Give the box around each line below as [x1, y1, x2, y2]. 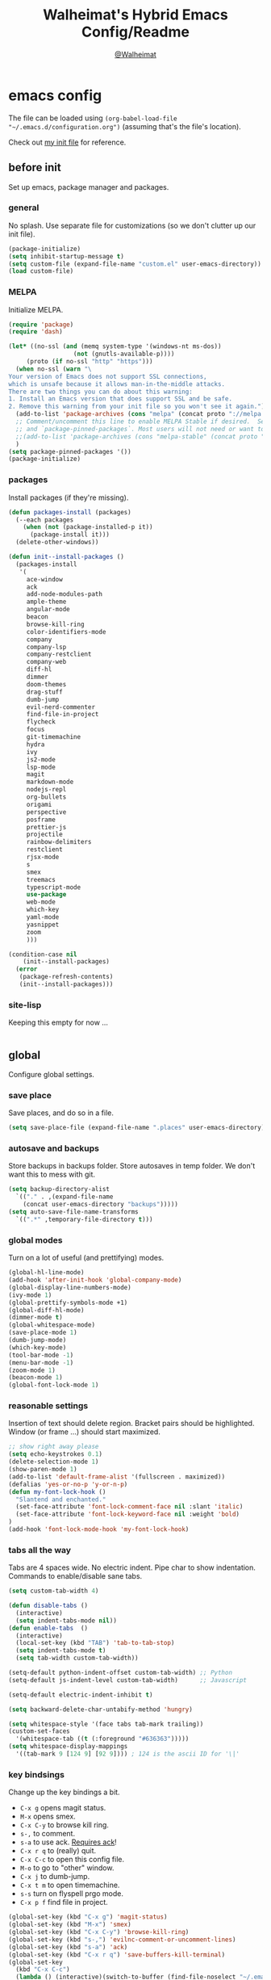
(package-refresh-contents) [19, 973, 114, 981]
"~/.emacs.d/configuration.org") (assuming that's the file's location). [8, 121, 242, 131]
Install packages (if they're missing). [8, 493, 129, 502]
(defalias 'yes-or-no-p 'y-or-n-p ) [8, 1480, 128, 1488]
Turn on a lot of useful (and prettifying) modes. [8, 1253, 165, 1263]
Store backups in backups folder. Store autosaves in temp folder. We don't [8, 1161, 256, 1171]
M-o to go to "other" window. [19, 1863, 115, 1873]
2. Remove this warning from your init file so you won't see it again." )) [8, 402, 269, 411]
